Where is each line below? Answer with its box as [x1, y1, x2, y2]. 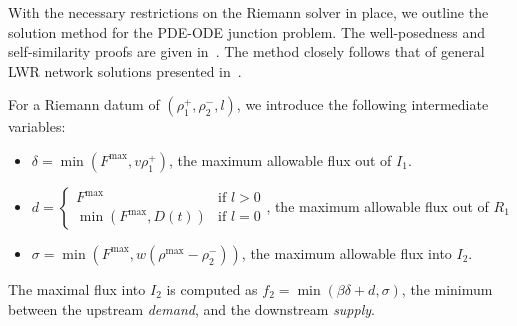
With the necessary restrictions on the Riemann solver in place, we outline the [8, 2, 489, 22]
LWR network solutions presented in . [8, 60, 242, 81]
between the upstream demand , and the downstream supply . [8, 298, 375, 319]
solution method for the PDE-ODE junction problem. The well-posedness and [8, 21, 486, 42]
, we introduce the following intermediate [236, 94, 489, 115]
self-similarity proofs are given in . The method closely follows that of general [8, 41, 485, 62]
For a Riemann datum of [8, 94, 160, 115]
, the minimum [401, 278, 493, 299]
